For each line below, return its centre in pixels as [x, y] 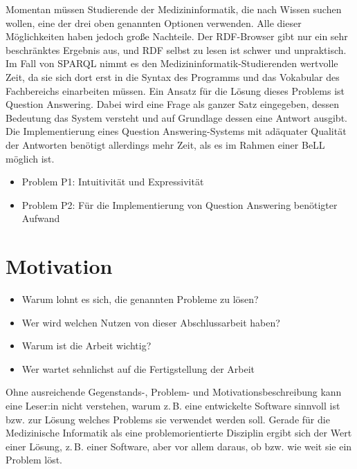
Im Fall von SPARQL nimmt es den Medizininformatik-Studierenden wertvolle [172, 63]
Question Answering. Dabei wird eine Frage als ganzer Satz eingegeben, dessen [172, 104]
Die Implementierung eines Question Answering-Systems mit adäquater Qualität [176, 131]
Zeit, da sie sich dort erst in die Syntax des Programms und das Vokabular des [173, 76]
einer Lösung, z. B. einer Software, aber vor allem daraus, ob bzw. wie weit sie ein [179, 446]
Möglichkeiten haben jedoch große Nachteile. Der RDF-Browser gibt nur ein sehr [177, 36]
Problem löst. [34, 460]
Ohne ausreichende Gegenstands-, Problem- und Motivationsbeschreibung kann [174, 392]
